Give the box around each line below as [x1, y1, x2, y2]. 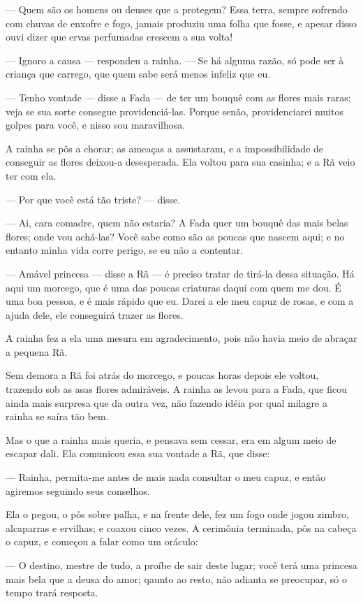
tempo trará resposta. [6, 585, 98, 600]
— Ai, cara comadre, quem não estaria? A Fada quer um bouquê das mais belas [6, 215, 348, 230]
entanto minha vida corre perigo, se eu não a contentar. [6, 243, 244, 257]
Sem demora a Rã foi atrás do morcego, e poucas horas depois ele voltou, [6, 368, 319, 382]
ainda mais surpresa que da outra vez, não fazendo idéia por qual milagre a [6, 395, 327, 410]
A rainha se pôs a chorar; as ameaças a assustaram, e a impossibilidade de [6, 141, 324, 155]
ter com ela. [6, 168, 57, 182]
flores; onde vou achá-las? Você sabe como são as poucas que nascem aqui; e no [6, 229, 345, 243]
